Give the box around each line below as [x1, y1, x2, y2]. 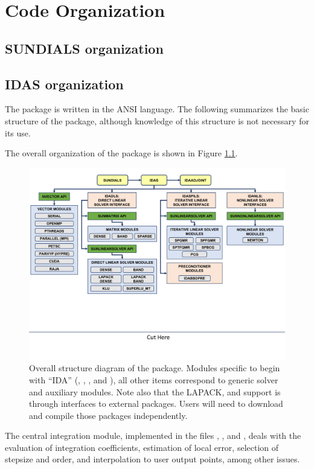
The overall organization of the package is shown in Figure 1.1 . [5, 147, 238, 159]
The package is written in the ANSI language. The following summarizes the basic [5, 103, 309, 115]
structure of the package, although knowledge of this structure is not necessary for [5, 114, 309, 127]
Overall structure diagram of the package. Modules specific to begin [29, 362, 280, 374]
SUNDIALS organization [5, 39, 164, 57]
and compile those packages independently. [29, 409, 188, 421]
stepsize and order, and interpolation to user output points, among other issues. [5, 453, 300, 465]
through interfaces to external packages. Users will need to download [29, 397, 283, 410]
